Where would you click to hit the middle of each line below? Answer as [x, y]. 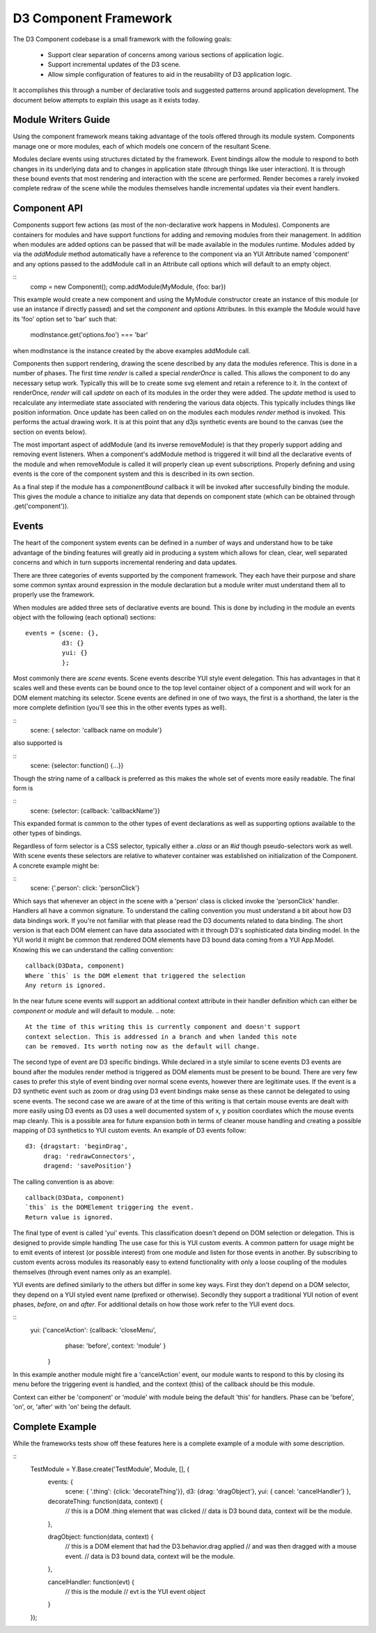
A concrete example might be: [56, 866]
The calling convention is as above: [63, 1182]
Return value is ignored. [70, 1217]
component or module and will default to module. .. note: [94, 1011]
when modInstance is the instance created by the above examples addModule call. [132, 351]
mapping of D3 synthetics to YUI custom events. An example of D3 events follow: [130, 1131]
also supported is [38, 743]
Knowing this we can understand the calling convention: [93, 949]
